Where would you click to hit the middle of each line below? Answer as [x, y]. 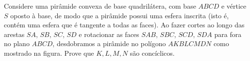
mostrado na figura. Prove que [49, 53]
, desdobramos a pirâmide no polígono [109, 43]
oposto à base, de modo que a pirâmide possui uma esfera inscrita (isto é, [120, 15]
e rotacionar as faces [109, 34]
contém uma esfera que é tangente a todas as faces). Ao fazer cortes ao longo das [124, 25]
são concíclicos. [152, 53]
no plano [17, 43]
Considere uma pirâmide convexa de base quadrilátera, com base [100, 6]
